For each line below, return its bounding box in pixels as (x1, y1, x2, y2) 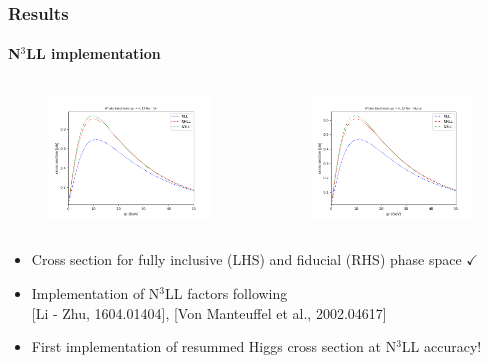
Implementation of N (31, 282, 160, 303)
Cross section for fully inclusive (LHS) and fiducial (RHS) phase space (31, 249, 462, 270)
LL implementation (26, 43, 161, 64)
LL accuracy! (401, 336, 482, 357)
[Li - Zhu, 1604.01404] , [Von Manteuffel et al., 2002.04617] (31, 302, 387, 323)
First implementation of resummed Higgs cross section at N (31, 336, 397, 357)
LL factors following (165, 282, 288, 303)
